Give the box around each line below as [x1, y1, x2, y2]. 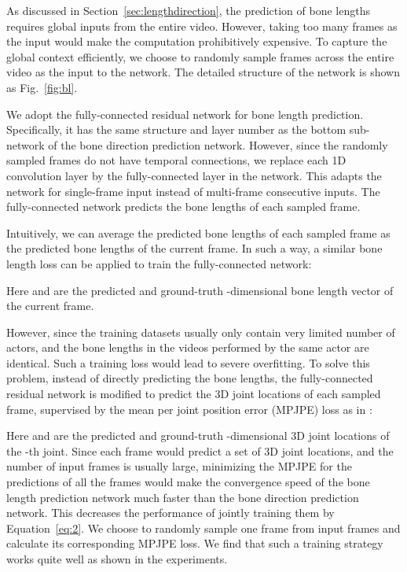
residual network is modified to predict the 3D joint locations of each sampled [6, 386, 381, 402]
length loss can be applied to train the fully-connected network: [6, 255, 312, 271]
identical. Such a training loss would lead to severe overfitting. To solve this [6, 354, 370, 371]
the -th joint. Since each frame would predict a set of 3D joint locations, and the [6, 442, 394, 459]
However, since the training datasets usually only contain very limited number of [6, 323, 395, 340]
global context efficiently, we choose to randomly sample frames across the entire [6, 48, 394, 65]
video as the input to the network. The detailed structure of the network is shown [6, 64, 400, 80]
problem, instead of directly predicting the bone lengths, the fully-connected [6, 370, 373, 386]
